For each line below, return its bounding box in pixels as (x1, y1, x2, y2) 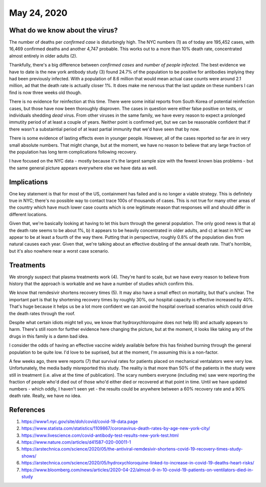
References (9, 405, 45, 414)
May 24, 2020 (9, 7, 67, 18)
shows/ (21, 453, 36, 459)
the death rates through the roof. (9, 310, 76, 316)
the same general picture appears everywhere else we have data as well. (9, 165, 158, 171)
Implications (9, 178, 48, 186)
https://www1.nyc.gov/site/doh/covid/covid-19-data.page (21, 419, 138, 424)
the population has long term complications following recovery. (9, 149, 137, 155)
